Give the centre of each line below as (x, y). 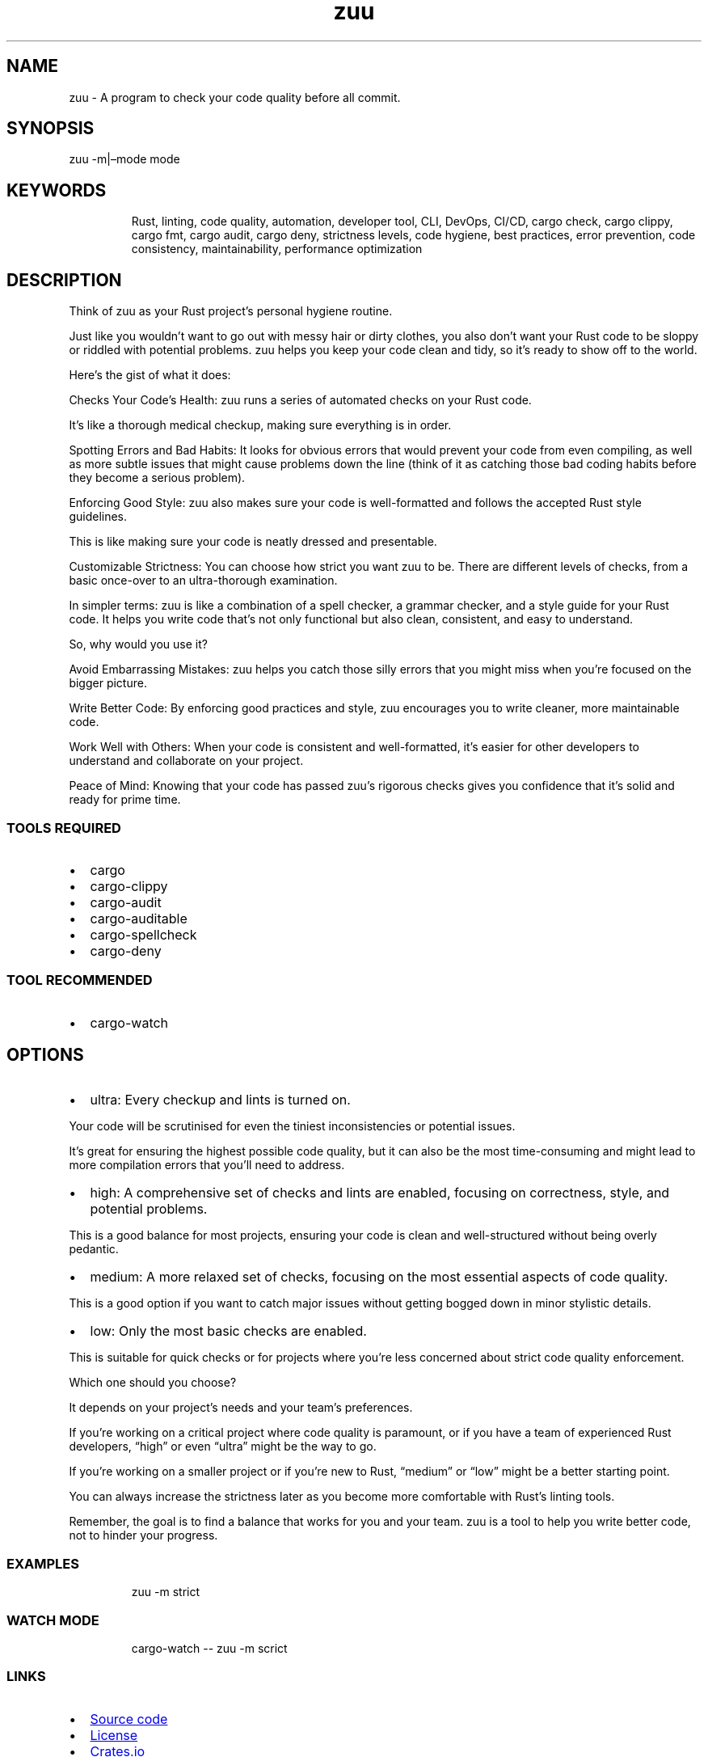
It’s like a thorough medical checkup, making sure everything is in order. (260, 425)
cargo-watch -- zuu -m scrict (209, 1648)
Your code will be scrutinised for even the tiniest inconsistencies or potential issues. (292, 1126)
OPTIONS (45, 1055)
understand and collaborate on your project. (186, 761)
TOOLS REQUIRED (64, 828)
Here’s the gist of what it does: (150, 375)
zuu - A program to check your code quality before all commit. (235, 97)
